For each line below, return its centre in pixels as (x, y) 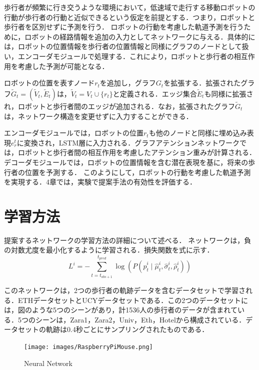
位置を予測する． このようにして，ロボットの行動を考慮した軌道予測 (138, 172)
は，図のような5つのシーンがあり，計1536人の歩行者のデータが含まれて (121, 310)
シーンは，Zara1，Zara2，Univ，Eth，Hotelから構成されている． (140, 319)
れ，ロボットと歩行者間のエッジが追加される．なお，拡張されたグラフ (119, 106)
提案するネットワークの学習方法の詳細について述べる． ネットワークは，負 (128, 240)
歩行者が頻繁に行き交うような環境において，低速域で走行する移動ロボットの (130, 7)
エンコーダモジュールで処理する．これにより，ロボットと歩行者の (126, 56)
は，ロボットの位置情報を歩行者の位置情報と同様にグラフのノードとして (123, 46)
